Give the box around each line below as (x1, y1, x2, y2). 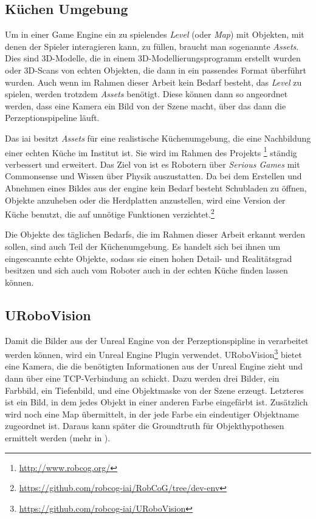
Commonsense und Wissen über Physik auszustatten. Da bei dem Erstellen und (5, 170, 302, 182)
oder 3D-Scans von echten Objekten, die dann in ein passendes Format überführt (5, 63, 306, 76)
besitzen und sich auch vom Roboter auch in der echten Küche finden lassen (5, 264, 288, 277)
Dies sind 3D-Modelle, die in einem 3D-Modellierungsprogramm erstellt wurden (5, 52, 301, 64)
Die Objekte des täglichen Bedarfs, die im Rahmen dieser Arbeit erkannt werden (5, 228, 306, 241)
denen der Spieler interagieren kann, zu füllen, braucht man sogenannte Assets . (5, 40, 299, 52)
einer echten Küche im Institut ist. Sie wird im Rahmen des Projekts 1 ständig (5, 144, 297, 159)
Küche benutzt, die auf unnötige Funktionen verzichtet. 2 (5, 206, 215, 220)
